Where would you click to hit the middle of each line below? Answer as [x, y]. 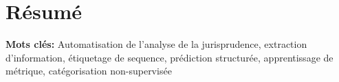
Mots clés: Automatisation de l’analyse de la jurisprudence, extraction [156, 44]
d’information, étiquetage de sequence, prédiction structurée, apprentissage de [169, 57]
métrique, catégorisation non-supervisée [89, 71]
